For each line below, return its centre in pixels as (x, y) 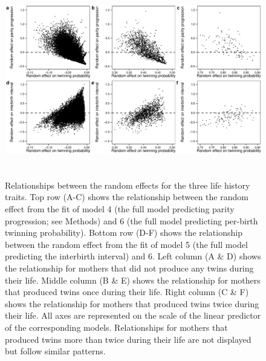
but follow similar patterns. (55, 351)
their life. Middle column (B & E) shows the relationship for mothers (133, 280)
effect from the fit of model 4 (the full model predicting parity (120, 209)
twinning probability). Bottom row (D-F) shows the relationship (124, 233)
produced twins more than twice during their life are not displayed (128, 339)
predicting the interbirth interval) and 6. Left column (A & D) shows (133, 256)
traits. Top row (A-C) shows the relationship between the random (127, 197)
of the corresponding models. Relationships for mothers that (116, 327)
